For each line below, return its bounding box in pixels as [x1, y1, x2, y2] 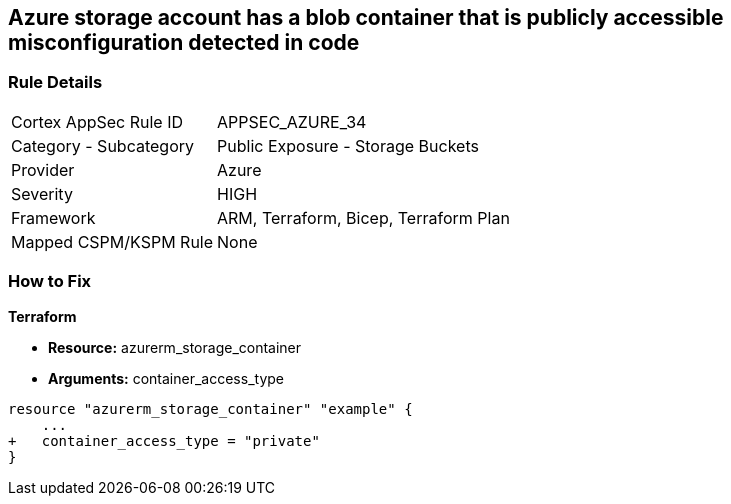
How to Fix [8, 271, 92, 292]
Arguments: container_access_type [48, 369, 284, 387]
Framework [11, 207, 96, 228]
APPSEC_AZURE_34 [217, 111, 367, 132]
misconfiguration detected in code [8, 30, 360, 55]
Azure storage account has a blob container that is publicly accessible [8, 5, 724, 30]
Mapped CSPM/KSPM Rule [11, 231, 214, 252]
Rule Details [8, 72, 103, 93]
